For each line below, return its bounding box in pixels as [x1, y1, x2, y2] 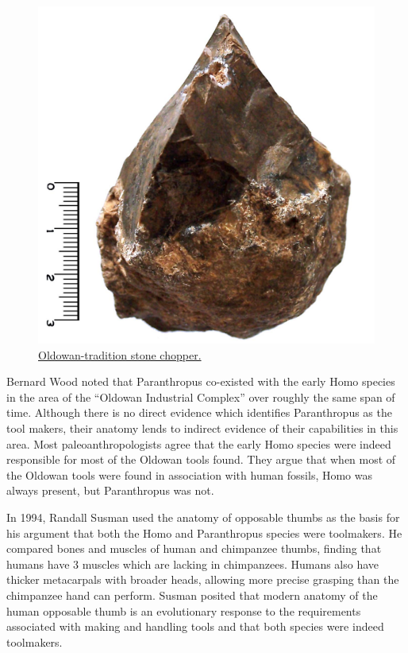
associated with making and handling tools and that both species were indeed [6, 618, 384, 635]
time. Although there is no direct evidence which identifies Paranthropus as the [6, 404, 392, 421]
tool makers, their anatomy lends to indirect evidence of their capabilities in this [6, 419, 398, 436]
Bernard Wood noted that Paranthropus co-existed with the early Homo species [6, 373, 395, 390]
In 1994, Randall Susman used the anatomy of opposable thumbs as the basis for [6, 508, 400, 525]
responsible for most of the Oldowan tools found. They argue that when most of [6, 451, 396, 468]
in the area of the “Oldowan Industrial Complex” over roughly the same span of [6, 388, 395, 405]
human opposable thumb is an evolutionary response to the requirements [6, 602, 361, 619]
